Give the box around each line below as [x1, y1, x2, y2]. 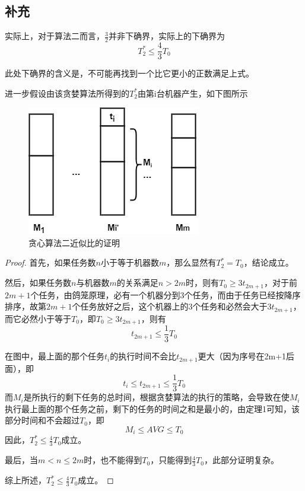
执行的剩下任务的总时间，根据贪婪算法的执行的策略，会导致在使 [40, 391, 290, 403]
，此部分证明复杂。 [204, 454, 279, 466]
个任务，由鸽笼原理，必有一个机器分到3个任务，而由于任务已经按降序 [30, 288, 301, 301]
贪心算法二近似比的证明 [28, 236, 120, 248]
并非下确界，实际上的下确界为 [108, 30, 225, 42]
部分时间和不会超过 [5, 414, 80, 426]
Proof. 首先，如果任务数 [5, 256, 96, 269]
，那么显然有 [166, 256, 217, 269]
